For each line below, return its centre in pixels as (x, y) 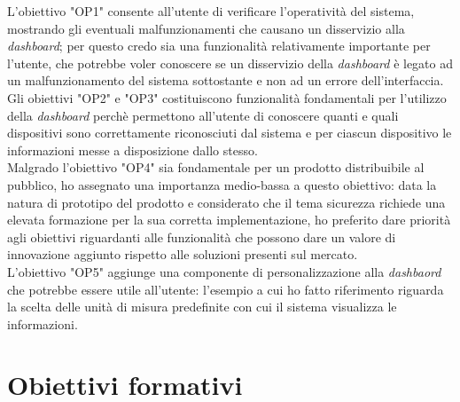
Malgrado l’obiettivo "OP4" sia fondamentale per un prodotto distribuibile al (216, 167)
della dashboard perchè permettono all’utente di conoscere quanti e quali (203, 115)
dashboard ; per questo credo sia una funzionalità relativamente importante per (219, 46)
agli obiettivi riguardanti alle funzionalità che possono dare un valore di (202, 236)
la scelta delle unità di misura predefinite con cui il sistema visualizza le (202, 307)
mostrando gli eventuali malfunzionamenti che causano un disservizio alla (206, 28)
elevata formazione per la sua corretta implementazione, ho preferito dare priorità (229, 220)
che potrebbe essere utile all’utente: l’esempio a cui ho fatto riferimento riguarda (226, 289)
